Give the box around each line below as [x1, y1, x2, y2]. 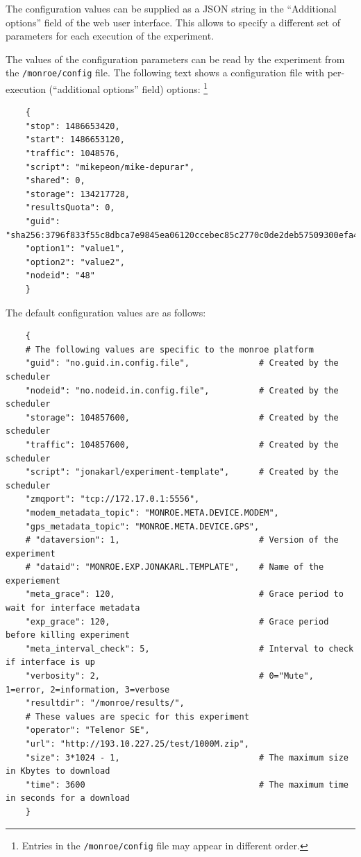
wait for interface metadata [6, 603, 140, 613]
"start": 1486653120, [25, 135, 125, 145]
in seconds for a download [6, 793, 130, 804]
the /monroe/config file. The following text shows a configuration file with [6, 65, 324, 80]
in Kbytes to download [6, 766, 110, 777]
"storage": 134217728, [25, 189, 130, 199]
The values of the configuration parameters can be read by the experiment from [6, 51, 345, 66]
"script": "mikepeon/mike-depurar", [25, 162, 195, 172]
